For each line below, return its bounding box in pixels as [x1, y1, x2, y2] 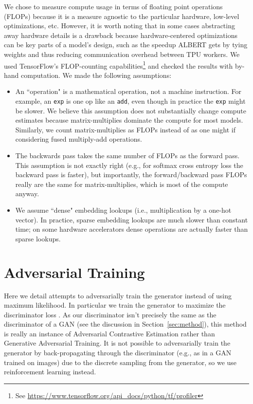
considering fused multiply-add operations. [15, 134, 142, 144]
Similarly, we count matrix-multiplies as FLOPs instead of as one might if [15, 124, 235, 134]
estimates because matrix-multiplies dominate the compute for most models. [15, 115, 243, 125]
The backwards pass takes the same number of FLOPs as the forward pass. [15, 150, 240, 161]
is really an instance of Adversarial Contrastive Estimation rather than [4, 328, 215, 338]
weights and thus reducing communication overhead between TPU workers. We [4, 49, 240, 59]
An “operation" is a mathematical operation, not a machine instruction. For [15, 86, 242, 96]
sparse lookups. [15, 233, 61, 243]
